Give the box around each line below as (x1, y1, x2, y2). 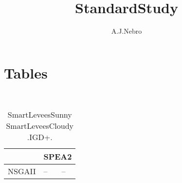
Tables (4, 62, 48, 82)
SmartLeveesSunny (7, 109, 72, 121)
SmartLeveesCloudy (6, 120, 74, 132)
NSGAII (8, 165, 36, 177)
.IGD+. (27, 131, 53, 143)
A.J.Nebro (111, 26, 142, 36)
